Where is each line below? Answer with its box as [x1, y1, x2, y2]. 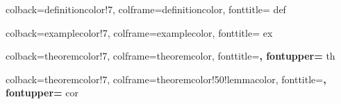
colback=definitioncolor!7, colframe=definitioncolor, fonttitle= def [6, 2, 286, 16]
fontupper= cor [6, 85, 78, 100]
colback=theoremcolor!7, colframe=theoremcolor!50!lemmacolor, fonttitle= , [6, 71, 326, 86]
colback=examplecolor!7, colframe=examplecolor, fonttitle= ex [6, 25, 273, 40]
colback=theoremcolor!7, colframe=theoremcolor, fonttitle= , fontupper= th [6, 49, 335, 63]
